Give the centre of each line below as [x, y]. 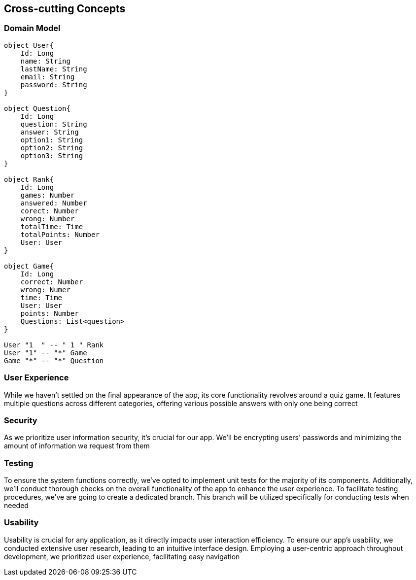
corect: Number [50, 211]
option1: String [52, 140]
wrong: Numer [45, 290]
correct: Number [52, 282]
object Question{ [37, 108]
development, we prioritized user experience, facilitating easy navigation [122, 556]
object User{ [29, 45]
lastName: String [54, 69]
